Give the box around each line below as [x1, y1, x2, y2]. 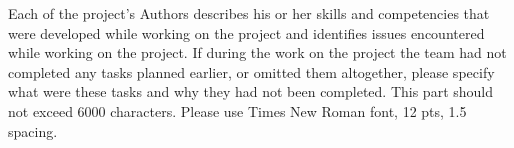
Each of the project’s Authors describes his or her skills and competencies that [8, 3, 490, 23]
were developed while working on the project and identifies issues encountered [8, 22, 485, 43]
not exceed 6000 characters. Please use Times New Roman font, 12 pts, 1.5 [8, 100, 467, 121]
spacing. [8, 120, 58, 141]
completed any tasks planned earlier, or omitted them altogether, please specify [8, 61, 495, 82]
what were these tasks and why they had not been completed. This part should [8, 81, 494, 102]
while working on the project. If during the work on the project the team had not [8, 42, 507, 63]
